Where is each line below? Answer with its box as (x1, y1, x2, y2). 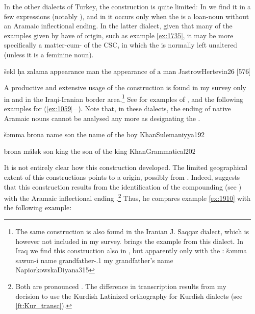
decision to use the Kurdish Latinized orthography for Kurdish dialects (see (15, 290, 243, 301)
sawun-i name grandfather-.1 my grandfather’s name (15, 255, 173, 265)
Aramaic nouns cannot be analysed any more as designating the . (4, 113, 200, 123)
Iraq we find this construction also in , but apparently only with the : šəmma (15, 245, 247, 256)
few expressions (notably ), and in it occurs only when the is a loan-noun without (4, 11, 249, 21)
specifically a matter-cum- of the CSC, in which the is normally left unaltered (4, 40, 237, 50)
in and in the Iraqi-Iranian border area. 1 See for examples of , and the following (4, 92, 244, 104)
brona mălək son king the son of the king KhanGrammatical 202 (4, 145, 196, 156)
